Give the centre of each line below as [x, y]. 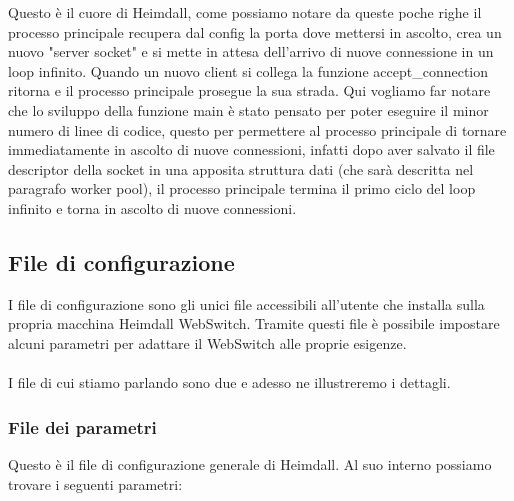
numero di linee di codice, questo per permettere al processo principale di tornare [257, 129]
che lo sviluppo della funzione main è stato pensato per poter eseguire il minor [248, 109]
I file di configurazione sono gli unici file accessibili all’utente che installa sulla [246, 303]
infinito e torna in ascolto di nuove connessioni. [152, 207]
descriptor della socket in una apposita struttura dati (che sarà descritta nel [241, 168]
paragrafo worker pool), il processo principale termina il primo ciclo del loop [242, 188]
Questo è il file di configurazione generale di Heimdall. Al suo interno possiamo [250, 463]
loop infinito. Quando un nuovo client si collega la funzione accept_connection [248, 70]
